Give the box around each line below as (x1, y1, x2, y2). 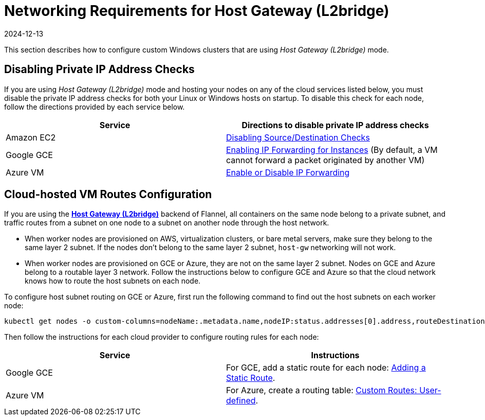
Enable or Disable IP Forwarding (226, 167, 350, 178)
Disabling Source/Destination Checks (226, 132, 370, 143)
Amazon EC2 (6, 132, 56, 143)
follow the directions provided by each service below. (4, 102, 185, 111)
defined (226, 395, 256, 406)
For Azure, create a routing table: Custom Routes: (226, 385, 417, 396)
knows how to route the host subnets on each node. (25, 276, 201, 286)
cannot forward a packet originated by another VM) (226, 154, 425, 165)
